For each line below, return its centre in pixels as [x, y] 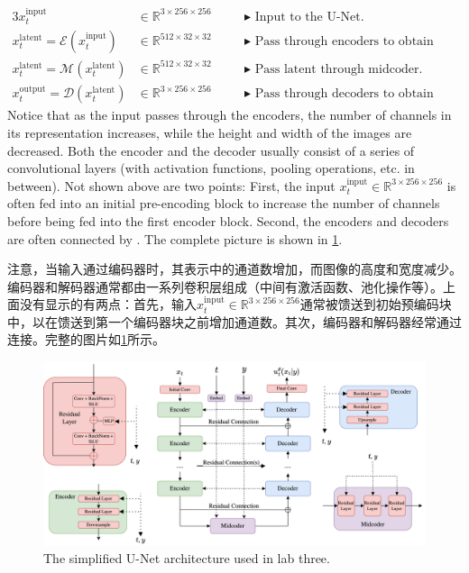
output [32, 89]
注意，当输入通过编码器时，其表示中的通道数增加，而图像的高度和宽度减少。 [234, 269]
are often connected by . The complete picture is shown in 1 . [175, 238]
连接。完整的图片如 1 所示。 [86, 339]
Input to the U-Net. [309, 17]
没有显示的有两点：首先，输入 [108, 304]
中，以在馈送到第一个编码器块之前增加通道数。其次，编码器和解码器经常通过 [234, 321]
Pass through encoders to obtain [344, 42]
